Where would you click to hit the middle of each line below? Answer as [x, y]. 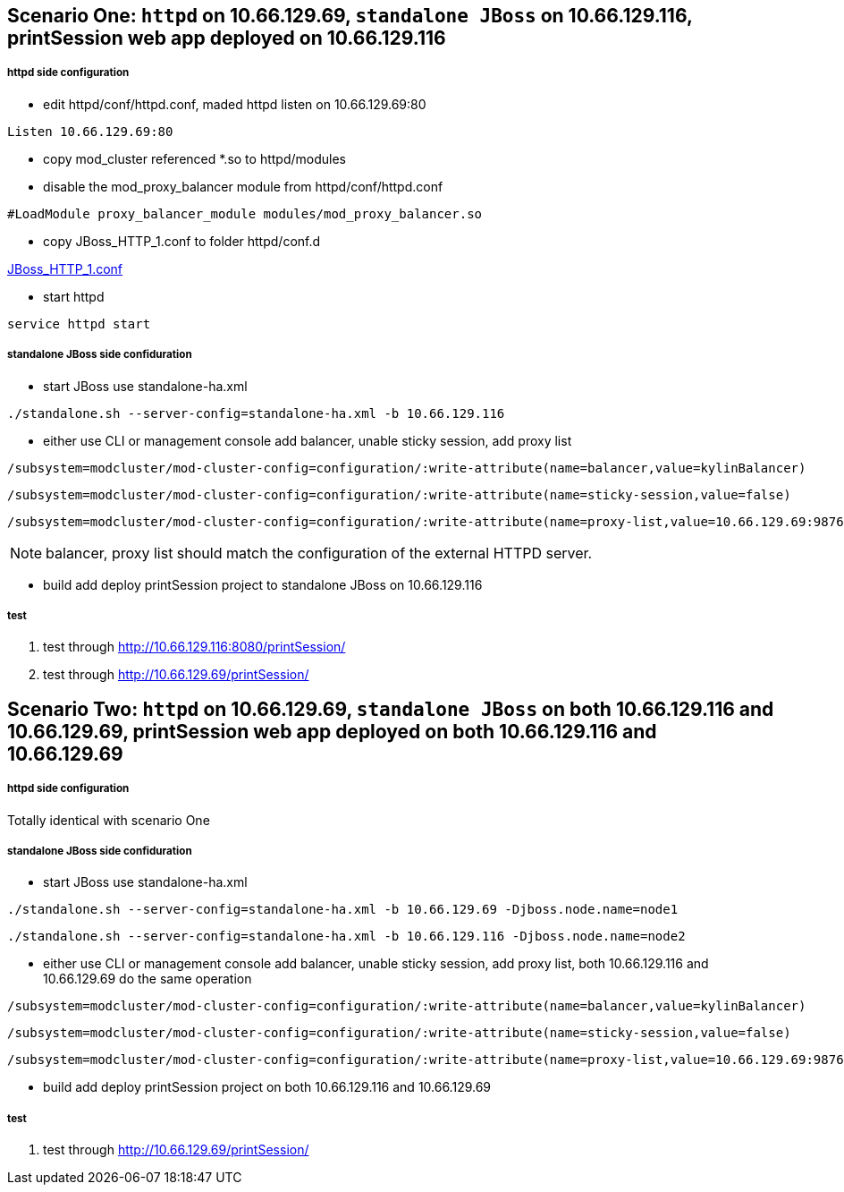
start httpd [74, 296]
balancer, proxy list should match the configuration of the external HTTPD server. [319, 553]
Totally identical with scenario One [109, 820]
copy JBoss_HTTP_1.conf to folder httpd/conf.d [182, 241]
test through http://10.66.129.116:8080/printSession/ [194, 647]
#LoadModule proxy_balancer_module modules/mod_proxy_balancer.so [245, 213]
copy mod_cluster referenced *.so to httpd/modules [194, 158]
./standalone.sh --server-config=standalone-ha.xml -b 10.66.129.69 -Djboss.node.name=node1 [343, 910]
